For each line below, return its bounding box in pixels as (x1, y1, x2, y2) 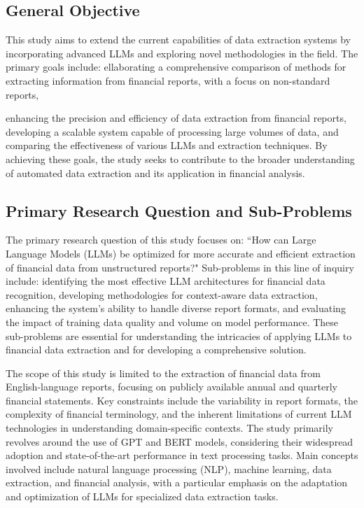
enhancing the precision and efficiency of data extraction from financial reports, (6, 111, 346, 125)
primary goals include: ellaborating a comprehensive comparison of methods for (6, 59, 346, 74)
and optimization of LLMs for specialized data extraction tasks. (6, 489, 279, 504)
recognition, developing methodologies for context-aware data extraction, (6, 287, 318, 302)
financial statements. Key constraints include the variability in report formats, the (6, 393, 358, 407)
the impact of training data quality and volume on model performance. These (6, 314, 339, 329)
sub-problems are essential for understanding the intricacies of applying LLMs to (6, 328, 352, 343)
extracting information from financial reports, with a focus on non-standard (6, 73, 330, 87)
